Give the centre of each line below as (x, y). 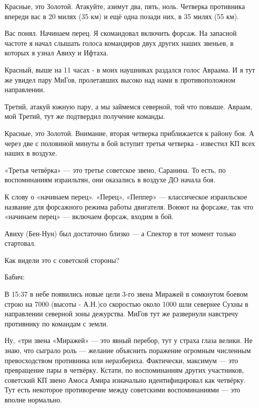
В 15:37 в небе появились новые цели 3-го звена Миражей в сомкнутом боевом (126, 294)
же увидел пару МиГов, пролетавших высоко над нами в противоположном (120, 79)
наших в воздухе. (31, 153)
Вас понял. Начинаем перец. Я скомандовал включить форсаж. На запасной (121, 33)
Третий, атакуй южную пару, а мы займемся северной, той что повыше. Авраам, (128, 106)
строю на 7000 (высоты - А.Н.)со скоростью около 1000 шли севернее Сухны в (126, 303)
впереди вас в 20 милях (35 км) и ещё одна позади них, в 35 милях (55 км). (122, 16)
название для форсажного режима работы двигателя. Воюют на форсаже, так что (129, 206)
